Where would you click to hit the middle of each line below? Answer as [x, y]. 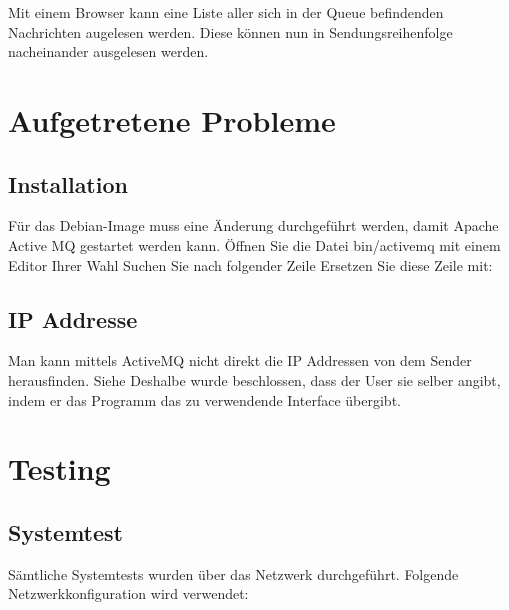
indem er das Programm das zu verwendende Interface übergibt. [204, 399]
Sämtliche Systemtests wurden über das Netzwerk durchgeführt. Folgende [233, 573]
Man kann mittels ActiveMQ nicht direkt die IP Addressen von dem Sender [240, 360]
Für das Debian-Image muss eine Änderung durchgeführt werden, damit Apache [253, 225]
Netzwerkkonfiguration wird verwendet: [128, 593]
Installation [68, 183]
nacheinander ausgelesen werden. [108, 51]
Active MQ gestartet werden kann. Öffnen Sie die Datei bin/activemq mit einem [254, 244]
